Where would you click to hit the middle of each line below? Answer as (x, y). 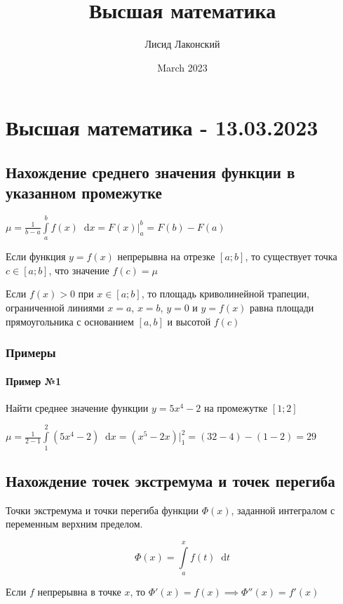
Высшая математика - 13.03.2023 (162, 127)
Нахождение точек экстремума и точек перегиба (170, 481)
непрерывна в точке (79, 592)
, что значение (79, 270)
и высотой (189, 321)
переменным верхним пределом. (74, 524)
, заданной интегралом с (283, 510)
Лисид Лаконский (182, 44)
